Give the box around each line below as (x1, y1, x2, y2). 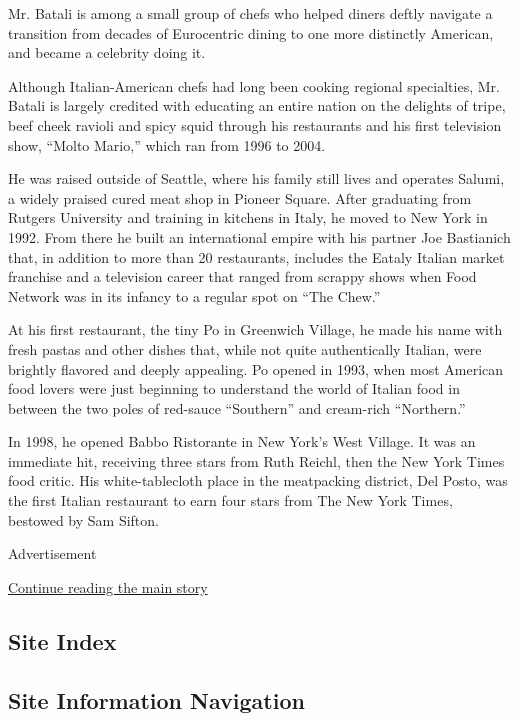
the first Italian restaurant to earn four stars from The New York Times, (8, 490, 453, 511)
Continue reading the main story (8, 576, 208, 597)
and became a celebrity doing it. (8, 42, 206, 63)
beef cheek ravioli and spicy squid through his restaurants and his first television (8, 114, 502, 135)
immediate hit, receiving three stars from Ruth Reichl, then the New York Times (8, 450, 505, 471)
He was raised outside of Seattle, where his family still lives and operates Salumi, (8, 168, 505, 189)
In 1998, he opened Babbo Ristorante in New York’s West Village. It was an (8, 431, 476, 452)
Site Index (8, 625, 117, 656)
